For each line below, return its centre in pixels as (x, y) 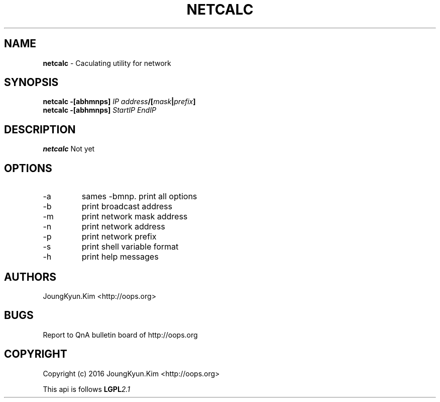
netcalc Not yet (69, 149)
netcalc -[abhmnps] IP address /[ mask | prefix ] (119, 102)
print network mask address (135, 217)
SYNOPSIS (31, 83)
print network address (123, 227)
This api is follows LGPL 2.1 (86, 389)
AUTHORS (30, 277)
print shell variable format (130, 247)
